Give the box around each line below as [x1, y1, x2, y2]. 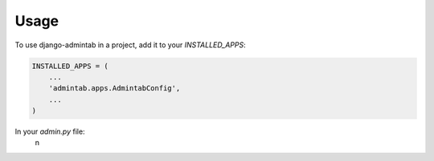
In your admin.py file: [14, 127, 85, 136]
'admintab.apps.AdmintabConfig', [48, 84, 181, 93]
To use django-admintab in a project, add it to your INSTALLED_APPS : [14, 40, 247, 50]
